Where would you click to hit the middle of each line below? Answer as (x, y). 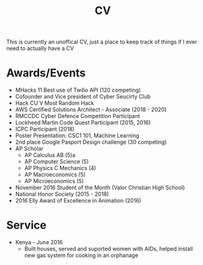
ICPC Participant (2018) (45, 129)
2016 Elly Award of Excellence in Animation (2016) (78, 201)
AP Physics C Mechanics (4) (60, 168)
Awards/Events (46, 73)
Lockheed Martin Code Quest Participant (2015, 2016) (83, 122)
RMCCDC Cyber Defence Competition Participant (78, 116)
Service (27, 226)
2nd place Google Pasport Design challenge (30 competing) (91, 142)
